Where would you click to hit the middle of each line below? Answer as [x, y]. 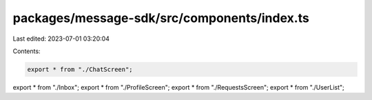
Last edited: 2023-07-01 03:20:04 [61, 39]
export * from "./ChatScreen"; [80, 69]
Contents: [27, 51]
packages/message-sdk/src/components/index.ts [161, 18]
